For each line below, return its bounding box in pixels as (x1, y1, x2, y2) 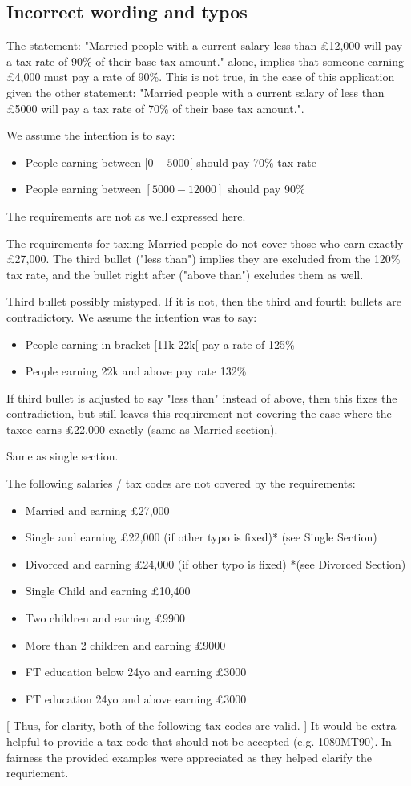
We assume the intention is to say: (6, 127, 175, 144)
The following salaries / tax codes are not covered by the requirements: (6, 475, 356, 492)
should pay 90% (228, 180, 305, 197)
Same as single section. (6, 448, 119, 464)
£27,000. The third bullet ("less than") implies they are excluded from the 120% (6, 250, 401, 267)
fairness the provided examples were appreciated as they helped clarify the (6, 748, 372, 765)
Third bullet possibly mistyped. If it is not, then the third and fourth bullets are (6, 293, 401, 310)
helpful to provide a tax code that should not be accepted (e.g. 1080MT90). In (6, 733, 392, 750)
